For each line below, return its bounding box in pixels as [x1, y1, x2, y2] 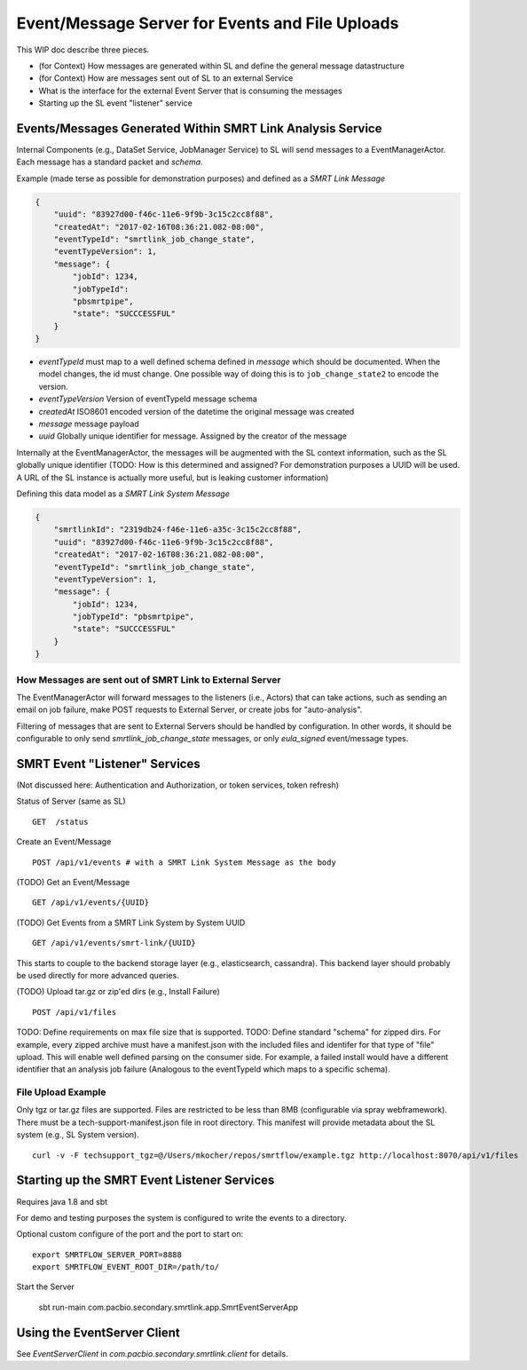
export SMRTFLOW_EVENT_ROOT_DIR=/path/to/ [32, 1262, 220, 1272]
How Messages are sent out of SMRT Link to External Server [16, 673, 281, 685]
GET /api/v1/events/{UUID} [32, 898, 150, 907]
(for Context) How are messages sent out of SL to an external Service [38, 73, 294, 83]
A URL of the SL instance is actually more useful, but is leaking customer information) [16, 471, 329, 483]
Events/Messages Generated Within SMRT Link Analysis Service [16, 121, 382, 136]
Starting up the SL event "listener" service [38, 98, 193, 108]
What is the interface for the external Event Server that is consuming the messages [38, 85, 342, 96]
